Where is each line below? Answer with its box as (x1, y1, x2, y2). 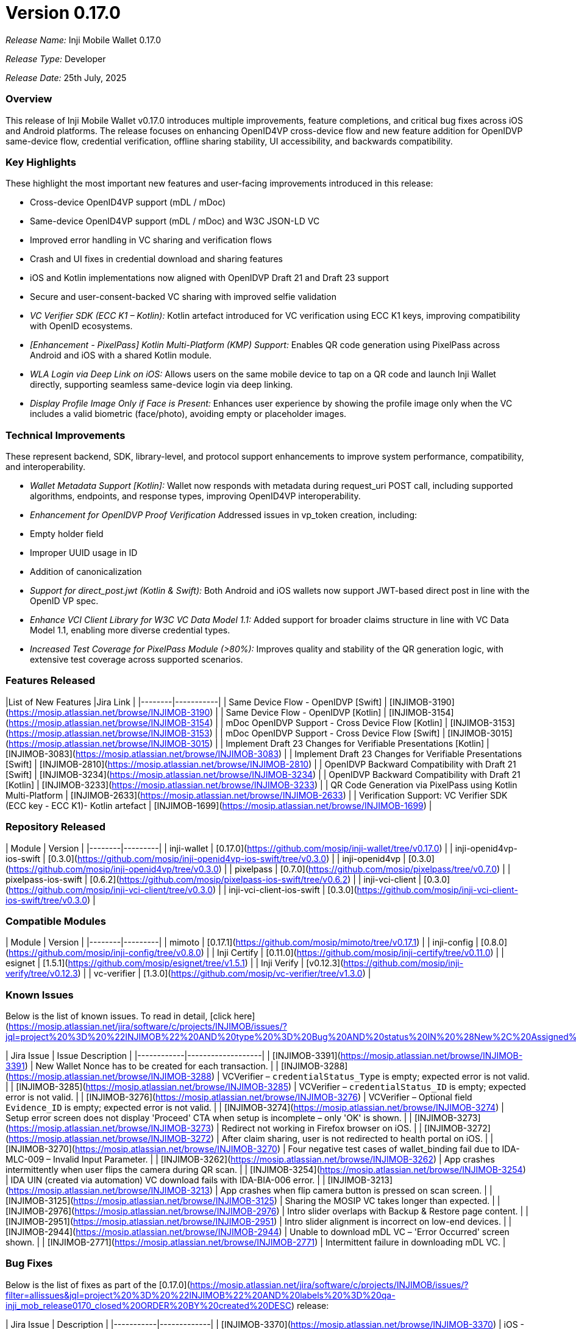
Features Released (5, 674, 96, 687)
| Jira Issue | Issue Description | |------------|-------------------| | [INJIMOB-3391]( (5, 1050, 341, 1061)
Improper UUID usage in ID (30, 547, 138, 558)
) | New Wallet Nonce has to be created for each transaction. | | (24, 1061, 279, 1071)
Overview (5, 93, 52, 105)
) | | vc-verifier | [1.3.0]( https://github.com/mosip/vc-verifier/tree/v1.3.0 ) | (77, 968, 371, 979)
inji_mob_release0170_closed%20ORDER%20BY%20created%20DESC (5, 1300, 291, 1311)
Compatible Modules (5, 914, 106, 927)
